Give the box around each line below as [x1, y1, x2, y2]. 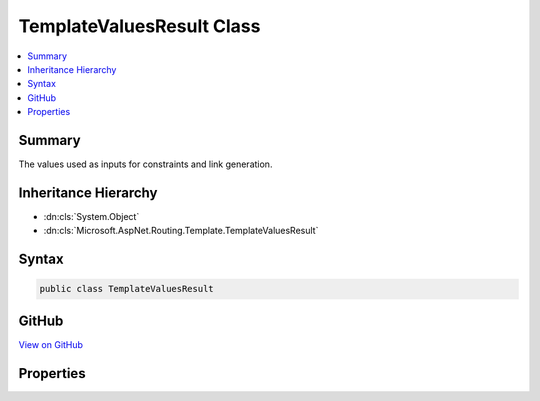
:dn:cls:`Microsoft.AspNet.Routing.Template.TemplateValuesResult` [43, 225, 319, 237]
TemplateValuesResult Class [18, 15, 261, 37]
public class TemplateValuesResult [39, 283, 214, 295]
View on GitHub [18, 338, 84, 350]
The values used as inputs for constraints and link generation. [18, 158, 273, 170]
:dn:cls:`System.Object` [43, 210, 140, 222]
